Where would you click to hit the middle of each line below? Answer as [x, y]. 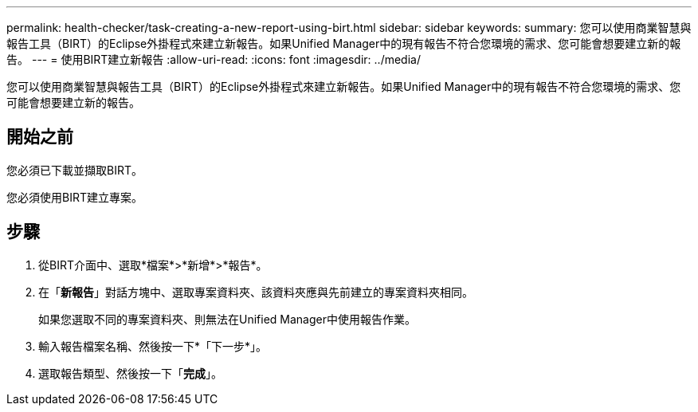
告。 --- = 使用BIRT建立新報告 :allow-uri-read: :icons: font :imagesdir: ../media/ [214, 59]
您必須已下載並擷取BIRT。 [75, 170]
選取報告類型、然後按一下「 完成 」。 [130, 373]
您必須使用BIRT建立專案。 [75, 197]
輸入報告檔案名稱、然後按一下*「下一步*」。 [153, 346]
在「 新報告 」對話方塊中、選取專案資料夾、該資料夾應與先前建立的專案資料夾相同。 [256, 292]
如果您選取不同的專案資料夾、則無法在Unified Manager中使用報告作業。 [227, 319]
